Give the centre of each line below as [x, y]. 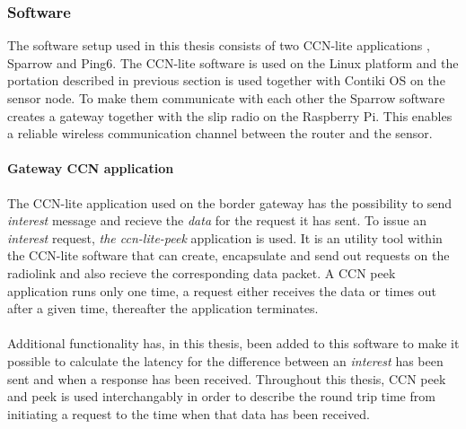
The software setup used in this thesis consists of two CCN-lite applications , [219, 45]
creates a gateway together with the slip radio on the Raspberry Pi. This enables [230, 115]
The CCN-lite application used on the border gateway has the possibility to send [230, 202]
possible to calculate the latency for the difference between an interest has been [225, 360]
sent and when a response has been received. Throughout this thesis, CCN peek [227, 378]
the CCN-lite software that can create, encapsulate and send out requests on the [229, 255]
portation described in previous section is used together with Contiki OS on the [226, 80]
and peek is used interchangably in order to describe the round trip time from [221, 396]
